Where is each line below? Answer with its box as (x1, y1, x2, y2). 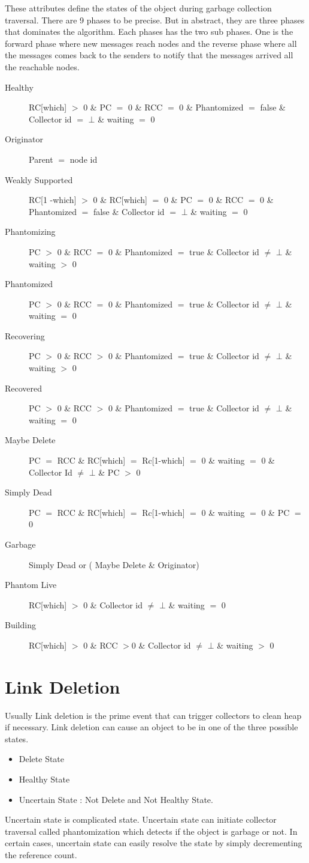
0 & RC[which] (93, 193, 147, 206)
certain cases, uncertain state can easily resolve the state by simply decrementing (5, 837, 302, 849)
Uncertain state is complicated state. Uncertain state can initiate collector (5, 813, 277, 826)
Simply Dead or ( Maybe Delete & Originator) (29, 558, 199, 571)
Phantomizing (5, 225, 56, 238)
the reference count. (5, 849, 77, 861)
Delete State (19, 752, 65, 765)
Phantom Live (5, 578, 57, 591)
